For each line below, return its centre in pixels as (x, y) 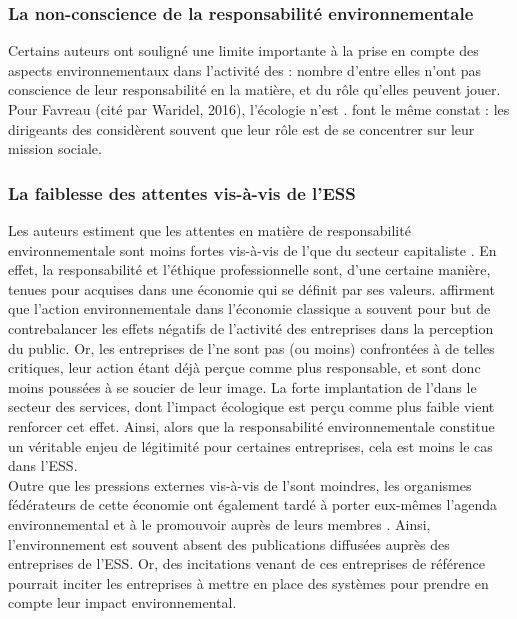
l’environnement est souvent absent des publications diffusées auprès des (229, 543)
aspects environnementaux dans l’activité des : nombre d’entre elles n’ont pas (245, 69)
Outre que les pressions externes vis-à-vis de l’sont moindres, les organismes (240, 484)
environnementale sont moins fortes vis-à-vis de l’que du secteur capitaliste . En (252, 249)
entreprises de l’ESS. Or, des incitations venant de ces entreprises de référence (246, 563)
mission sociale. (55, 148)
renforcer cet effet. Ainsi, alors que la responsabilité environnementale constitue (251, 425)
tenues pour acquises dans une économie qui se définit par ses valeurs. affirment (251, 288)
